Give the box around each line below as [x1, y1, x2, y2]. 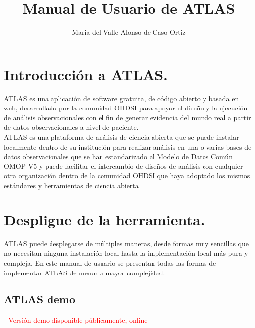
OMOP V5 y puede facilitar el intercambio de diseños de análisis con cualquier [4, 161, 243, 171]
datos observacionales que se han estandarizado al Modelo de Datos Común [4, 151, 233, 162]
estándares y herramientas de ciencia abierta [4, 180, 139, 190]
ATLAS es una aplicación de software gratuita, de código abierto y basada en [4, 93, 239, 103]
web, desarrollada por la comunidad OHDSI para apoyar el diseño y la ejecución [4, 103, 248, 113]
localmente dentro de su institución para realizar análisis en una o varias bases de [4, 141, 252, 152]
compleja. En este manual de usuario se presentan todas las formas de [4, 257, 216, 268]
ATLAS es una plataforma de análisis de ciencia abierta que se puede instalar [4, 132, 239, 142]
